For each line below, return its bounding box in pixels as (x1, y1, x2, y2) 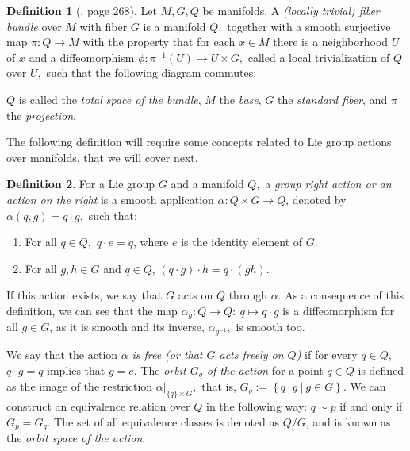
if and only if (339, 397, 403, 414)
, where (132, 233, 169, 250)
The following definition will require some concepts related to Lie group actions (6, 133, 392, 150)
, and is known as (305, 413, 391, 430)
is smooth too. (236, 318, 305, 335)
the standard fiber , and (277, 91, 388, 107)
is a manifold (143, 17, 206, 34)
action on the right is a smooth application (6, 191, 214, 207)
